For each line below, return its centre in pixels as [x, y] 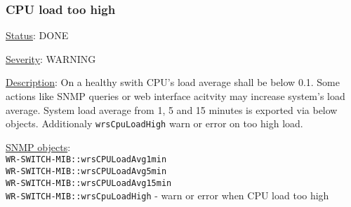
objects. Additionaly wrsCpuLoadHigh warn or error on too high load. [154, 123]
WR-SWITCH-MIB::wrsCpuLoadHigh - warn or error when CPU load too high [167, 195]
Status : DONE [37, 35]
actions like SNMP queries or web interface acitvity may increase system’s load [175, 96]
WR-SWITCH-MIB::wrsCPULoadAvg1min [86, 160]
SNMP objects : [38, 147]
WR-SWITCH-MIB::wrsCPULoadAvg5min [86, 172]
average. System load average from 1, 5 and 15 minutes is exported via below [172, 109]
